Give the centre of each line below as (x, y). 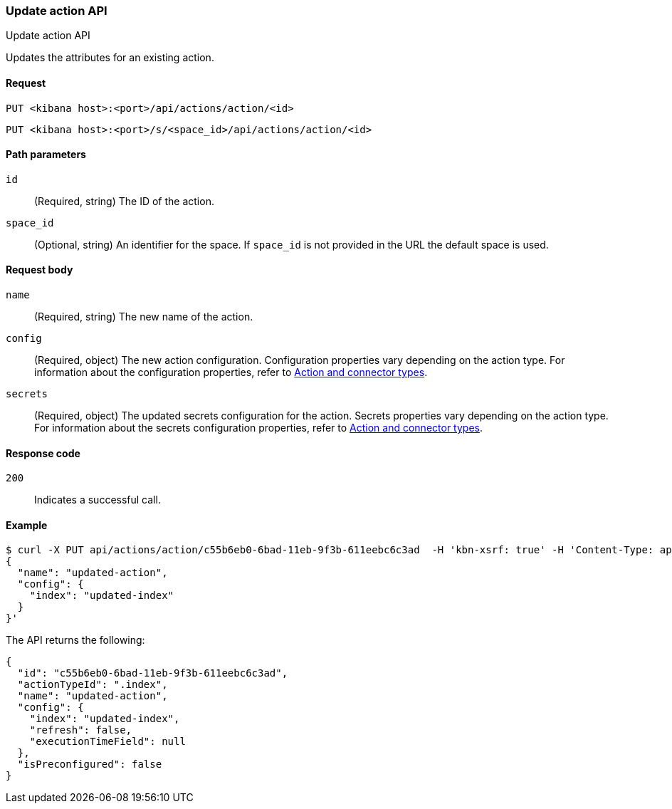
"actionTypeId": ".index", (93, 685)
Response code (43, 453)
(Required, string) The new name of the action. (144, 317)
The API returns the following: (75, 640)
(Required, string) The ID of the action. (124, 201)
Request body (40, 270)
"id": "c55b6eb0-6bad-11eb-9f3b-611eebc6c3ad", (153, 673)
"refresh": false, (81, 730)
